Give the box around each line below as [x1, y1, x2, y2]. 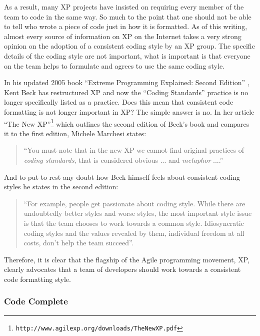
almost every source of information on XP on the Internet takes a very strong [4, 31, 241, 41]
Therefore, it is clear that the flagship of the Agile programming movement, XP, [4, 254, 249, 264]
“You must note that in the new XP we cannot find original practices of [23, 145, 244, 155]
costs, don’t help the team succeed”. [23, 237, 133, 248]
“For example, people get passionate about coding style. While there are [23, 198, 245, 208]
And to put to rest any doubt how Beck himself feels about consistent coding [4, 171, 240, 182]
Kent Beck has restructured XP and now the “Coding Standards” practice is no [4, 87, 248, 97]
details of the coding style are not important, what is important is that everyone [4, 50, 250, 61]
